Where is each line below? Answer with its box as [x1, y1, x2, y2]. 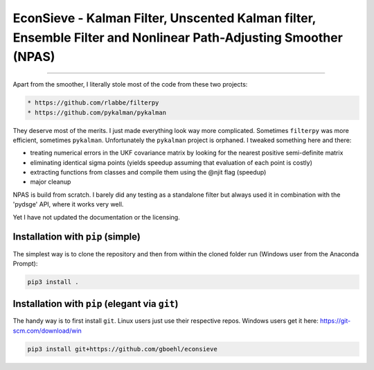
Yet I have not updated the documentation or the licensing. [12, 213, 180, 221]
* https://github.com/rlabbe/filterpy [27, 99, 159, 107]
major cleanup [30, 177, 71, 186]
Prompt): [12, 259, 38, 267]
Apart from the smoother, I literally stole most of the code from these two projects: [12, 80, 248, 89]
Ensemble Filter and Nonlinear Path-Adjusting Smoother [12, 30, 343, 45]
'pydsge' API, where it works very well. [12, 200, 124, 209]
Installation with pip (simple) [12, 231, 141, 243]
